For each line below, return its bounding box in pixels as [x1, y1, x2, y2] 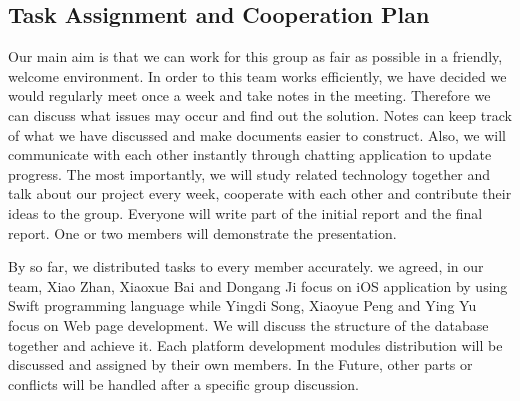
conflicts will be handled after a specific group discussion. [8, 373, 359, 394]
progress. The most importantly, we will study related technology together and [8, 163, 490, 184]
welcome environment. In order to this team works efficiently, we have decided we [8, 65, 507, 86]
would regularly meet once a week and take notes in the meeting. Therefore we [8, 85, 491, 106]
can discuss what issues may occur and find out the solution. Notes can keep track [8, 104, 512, 125]
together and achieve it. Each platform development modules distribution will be [8, 334, 503, 355]
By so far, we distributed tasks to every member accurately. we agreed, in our [8, 256, 484, 277]
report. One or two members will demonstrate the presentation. [8, 222, 397, 243]
